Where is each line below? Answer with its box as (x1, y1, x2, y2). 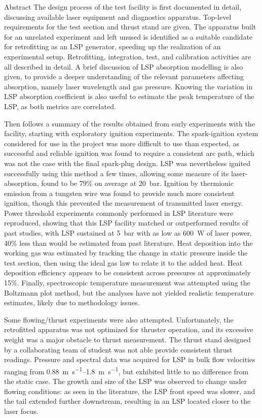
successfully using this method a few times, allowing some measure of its (4, 168, 229, 178)
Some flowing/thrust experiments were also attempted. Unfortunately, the (4, 314, 234, 325)
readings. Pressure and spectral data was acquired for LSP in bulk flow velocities (4, 354, 255, 365)
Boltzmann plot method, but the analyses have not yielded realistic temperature (4, 287, 254, 298)
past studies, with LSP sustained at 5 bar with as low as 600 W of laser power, (4, 228, 252, 238)
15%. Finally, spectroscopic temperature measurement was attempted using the (4, 277, 250, 288)
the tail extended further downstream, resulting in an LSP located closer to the (4, 396, 251, 406)
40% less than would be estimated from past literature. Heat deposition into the (4, 237, 253, 248)
